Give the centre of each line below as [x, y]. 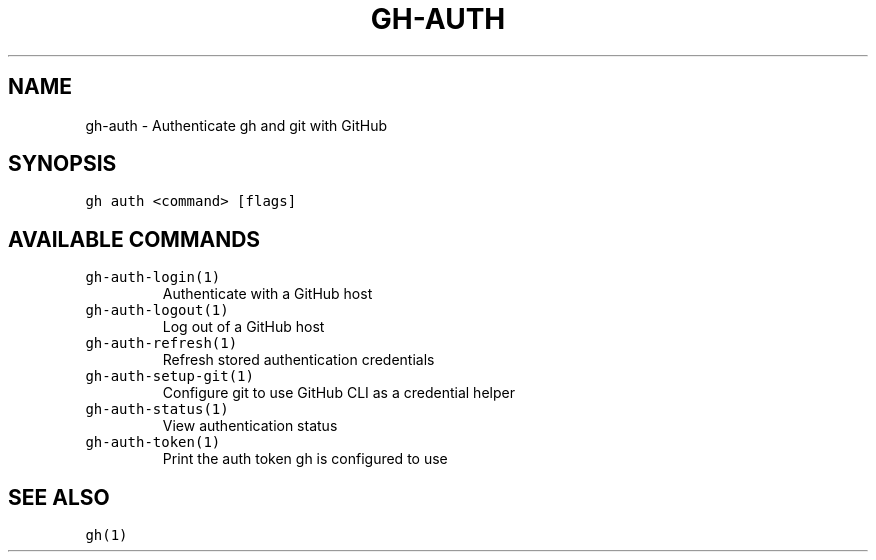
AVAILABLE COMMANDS [134, 239]
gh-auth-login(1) [153, 277]
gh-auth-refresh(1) [161, 343]
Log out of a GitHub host [243, 327]
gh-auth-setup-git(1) [169, 376]
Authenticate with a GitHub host [267, 294]
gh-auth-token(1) [153, 442]
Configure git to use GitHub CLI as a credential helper [338, 393]
